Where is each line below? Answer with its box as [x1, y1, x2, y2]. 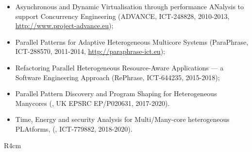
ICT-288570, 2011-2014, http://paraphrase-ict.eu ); [15, 46, 165, 56]
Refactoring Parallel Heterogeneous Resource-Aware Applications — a [15, 62, 224, 72]
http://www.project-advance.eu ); [15, 20, 114, 31]
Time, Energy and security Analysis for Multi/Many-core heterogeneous [15, 114, 230, 124]
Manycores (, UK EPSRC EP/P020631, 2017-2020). [15, 98, 170, 108]
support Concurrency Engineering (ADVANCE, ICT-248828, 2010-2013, [15, 11, 230, 21]
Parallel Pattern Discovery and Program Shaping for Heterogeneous [15, 88, 217, 99]
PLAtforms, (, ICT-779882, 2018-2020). [15, 123, 133, 134]
